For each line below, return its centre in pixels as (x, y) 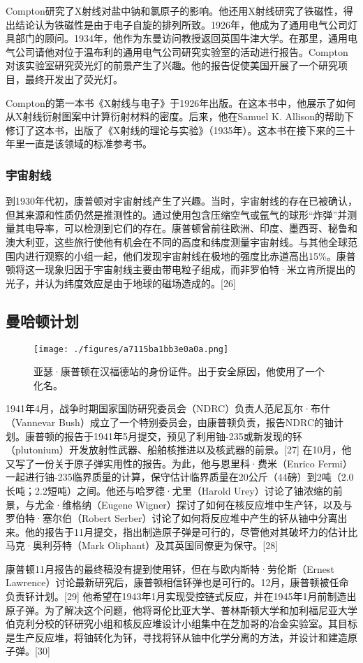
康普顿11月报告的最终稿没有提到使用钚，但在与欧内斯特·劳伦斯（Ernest (170, 568)
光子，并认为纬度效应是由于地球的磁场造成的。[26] (121, 283)
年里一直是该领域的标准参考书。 (79, 144)
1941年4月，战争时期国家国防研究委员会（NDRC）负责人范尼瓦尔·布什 (168, 408)
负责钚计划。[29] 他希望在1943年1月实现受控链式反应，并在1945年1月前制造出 (181, 596)
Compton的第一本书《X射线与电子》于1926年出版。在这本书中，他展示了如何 (181, 102)
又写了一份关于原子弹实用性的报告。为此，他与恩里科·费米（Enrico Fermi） (179, 463)
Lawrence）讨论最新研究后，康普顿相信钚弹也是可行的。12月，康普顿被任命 (177, 582)
